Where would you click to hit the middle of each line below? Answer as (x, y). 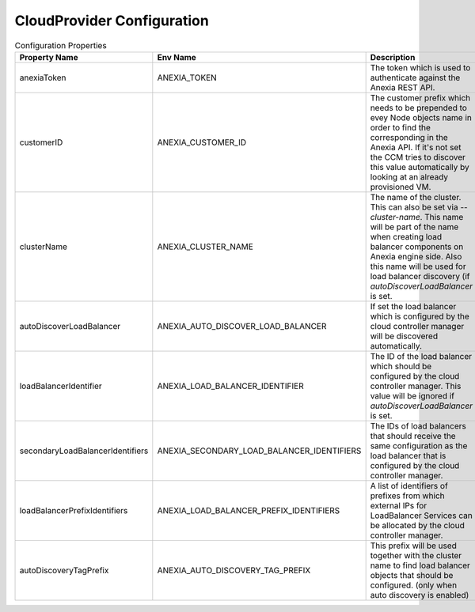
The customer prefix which (420, 97)
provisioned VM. (401, 187)
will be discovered (404, 336)
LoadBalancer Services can (421, 516)
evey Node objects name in (421, 117)
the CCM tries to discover (418, 157)
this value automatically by (420, 167)
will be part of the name (414, 227)
